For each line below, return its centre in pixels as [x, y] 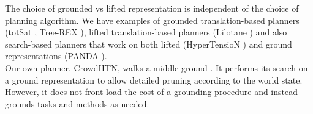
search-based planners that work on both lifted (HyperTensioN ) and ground [149, 44]
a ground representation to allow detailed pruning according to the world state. [154, 80]
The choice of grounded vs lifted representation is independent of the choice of [152, 8]
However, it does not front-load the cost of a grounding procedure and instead [152, 92]
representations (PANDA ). [56, 56]
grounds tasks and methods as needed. [77, 103]
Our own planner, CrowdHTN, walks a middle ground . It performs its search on [156, 67]
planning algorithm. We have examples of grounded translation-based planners [152, 20]
